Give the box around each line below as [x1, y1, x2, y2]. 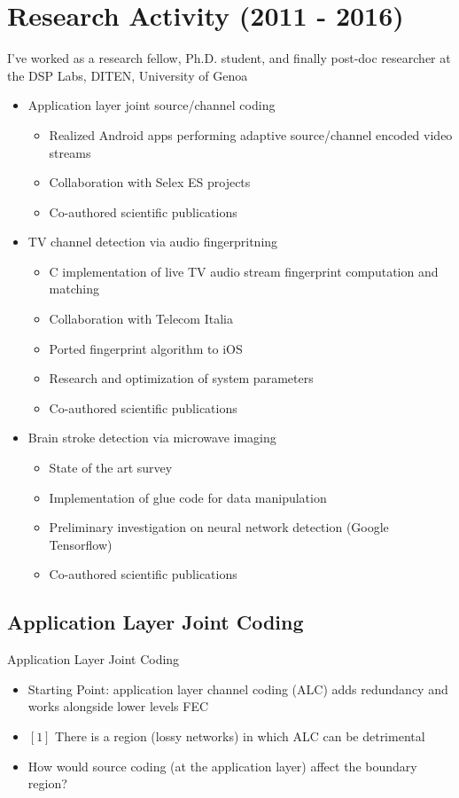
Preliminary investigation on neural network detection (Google [49, 518, 389, 536]
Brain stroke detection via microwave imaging [27, 428, 276, 447]
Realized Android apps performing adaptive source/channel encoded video [49, 125, 453, 144]
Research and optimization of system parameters [49, 369, 314, 387]
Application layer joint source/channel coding [27, 96, 276, 114]
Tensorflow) [49, 535, 113, 553]
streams [49, 143, 91, 161]
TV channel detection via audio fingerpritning [27, 232, 278, 251]
